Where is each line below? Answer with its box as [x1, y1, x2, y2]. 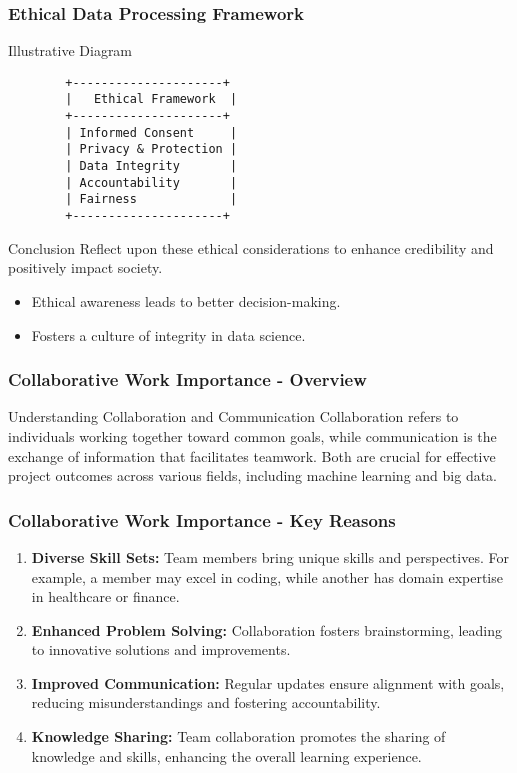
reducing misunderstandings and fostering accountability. [31, 692, 381, 713]
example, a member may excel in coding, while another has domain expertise [31, 566, 503, 587]
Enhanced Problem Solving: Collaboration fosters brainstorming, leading [31, 619, 503, 640]
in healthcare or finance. [31, 586, 180, 607]
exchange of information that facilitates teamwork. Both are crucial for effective [8, 445, 496, 466]
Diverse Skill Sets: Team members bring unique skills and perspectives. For [31, 546, 509, 567]
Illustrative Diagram [8, 40, 133, 61]
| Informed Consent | [65, 125, 238, 140]
